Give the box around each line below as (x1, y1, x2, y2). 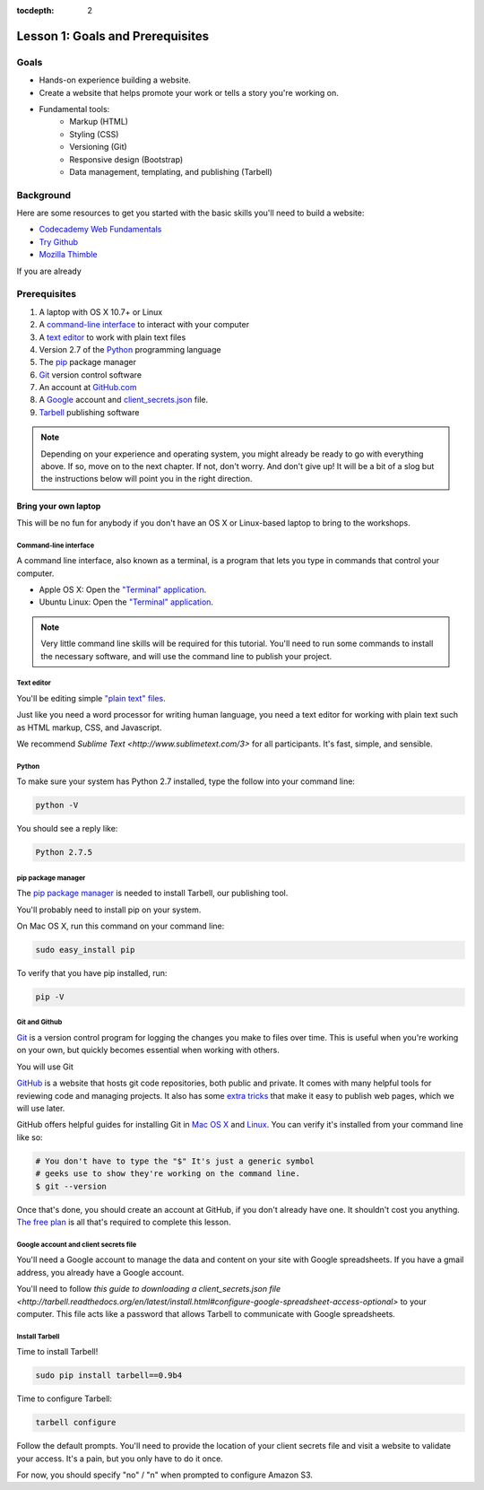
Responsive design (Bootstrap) (69, 153, 184, 165)
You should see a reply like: (16, 823, 118, 834)
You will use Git (16, 1061, 73, 1072)
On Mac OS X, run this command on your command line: (16, 920, 225, 932)
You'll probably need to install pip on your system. (16, 904, 202, 915)
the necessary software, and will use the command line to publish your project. (40, 650, 333, 661)
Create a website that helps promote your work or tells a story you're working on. (39, 87, 340, 98)
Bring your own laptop (16, 501, 101, 511)
